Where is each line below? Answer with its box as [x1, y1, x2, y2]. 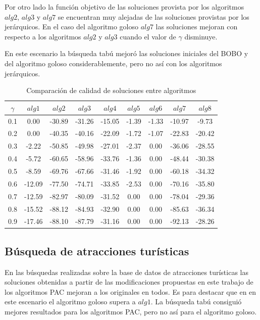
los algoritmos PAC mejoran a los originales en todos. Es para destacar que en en [5, 286, 256, 297]
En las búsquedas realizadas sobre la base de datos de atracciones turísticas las [5, 266, 248, 277]
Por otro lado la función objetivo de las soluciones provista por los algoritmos [5, 2, 244, 12]
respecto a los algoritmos [5, 31, 81, 41]
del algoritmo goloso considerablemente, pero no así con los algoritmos [5, 58, 222, 68]
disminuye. [184, 31, 218, 41]
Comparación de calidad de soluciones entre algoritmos [26, 85, 196, 96]
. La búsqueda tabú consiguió [150, 296, 242, 307]
